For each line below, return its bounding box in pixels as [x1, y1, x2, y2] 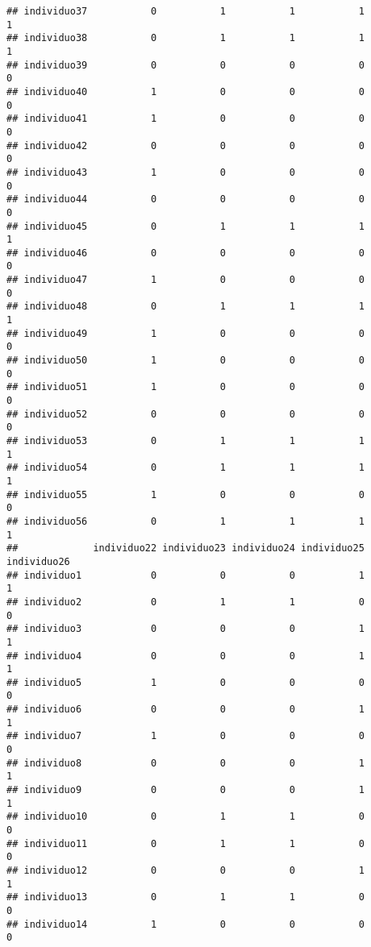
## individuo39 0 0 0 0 [6, 59, 365, 71]
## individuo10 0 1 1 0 [6, 811, 365, 823]
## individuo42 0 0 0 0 [6, 139, 365, 152]
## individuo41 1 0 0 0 [6, 113, 365, 125]
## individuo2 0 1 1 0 [6, 596, 365, 608]
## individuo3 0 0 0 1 [6, 623, 365, 635]
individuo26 [6, 555, 70, 567]
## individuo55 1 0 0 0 [6, 488, 365, 500]
